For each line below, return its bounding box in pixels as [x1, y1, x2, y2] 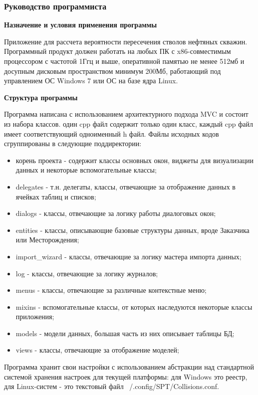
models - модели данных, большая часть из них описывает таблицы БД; [15, 328, 235, 338]
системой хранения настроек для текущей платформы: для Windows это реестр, [4, 371, 248, 382]
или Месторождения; [15, 234, 79, 245]
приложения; [15, 311, 54, 322]
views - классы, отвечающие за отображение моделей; [15, 345, 179, 355]
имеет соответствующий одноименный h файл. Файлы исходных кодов [4, 128, 219, 139]
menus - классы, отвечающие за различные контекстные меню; [15, 285, 207, 295]
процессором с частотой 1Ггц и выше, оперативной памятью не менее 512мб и [4, 56, 245, 66]
